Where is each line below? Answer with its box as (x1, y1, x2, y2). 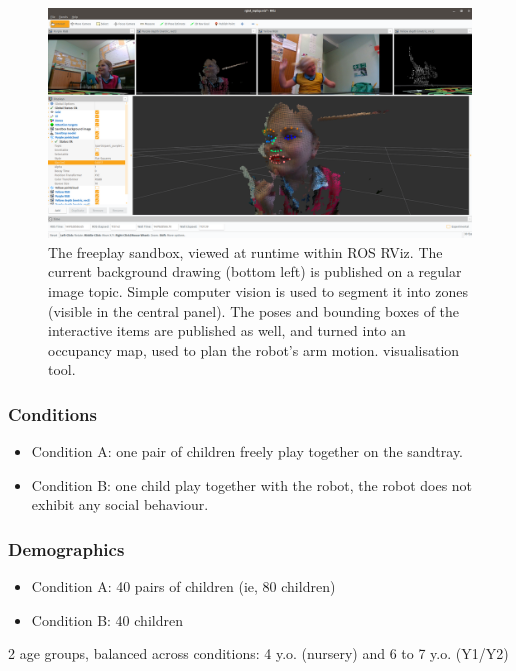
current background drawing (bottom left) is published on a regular (48, 261, 462, 282)
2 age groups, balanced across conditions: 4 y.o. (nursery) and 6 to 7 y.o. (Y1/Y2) (8, 643, 509, 664)
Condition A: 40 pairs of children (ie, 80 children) (31, 576, 336, 597)
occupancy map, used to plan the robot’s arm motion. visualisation (48, 339, 460, 360)
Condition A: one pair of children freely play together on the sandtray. (31, 441, 464, 462)
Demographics (8, 536, 125, 561)
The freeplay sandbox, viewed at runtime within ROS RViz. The (48, 241, 443, 262)
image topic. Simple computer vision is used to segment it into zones (48, 281, 468, 301)
